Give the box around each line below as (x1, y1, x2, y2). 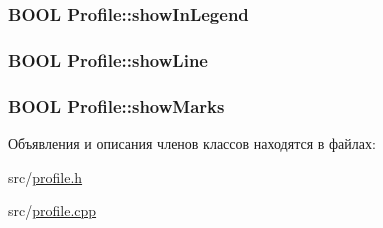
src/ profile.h (8, 166, 83, 187)
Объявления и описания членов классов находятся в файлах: (8, 132, 376, 153)
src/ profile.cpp (8, 200, 97, 221)
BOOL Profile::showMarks (8, 93, 225, 118)
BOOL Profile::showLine (8, 47, 208, 72)
